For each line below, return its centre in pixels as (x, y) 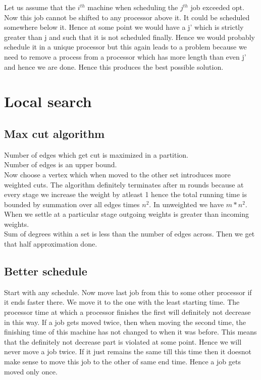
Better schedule (46, 271)
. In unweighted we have (187, 204)
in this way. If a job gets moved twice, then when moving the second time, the (125, 322)
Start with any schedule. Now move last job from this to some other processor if (128, 292)
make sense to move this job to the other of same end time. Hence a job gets (122, 362)
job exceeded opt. (217, 7)
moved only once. (31, 371)
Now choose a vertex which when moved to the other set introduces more (117, 174)
